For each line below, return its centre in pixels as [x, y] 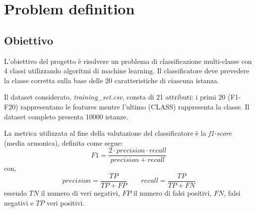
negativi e [19, 202]
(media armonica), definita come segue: [64, 142]
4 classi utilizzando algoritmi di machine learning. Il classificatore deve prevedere [127, 71]
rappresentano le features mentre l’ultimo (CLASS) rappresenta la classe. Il [135, 106]
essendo [16, 193]
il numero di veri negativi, [80, 193]
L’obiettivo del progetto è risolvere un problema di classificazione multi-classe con [128, 61]
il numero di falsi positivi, [172, 193]
